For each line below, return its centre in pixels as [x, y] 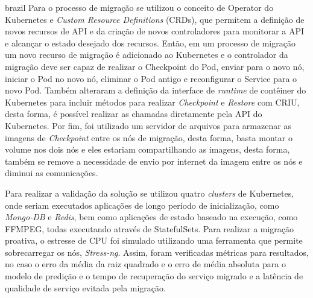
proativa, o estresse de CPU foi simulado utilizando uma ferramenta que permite [154, 240]
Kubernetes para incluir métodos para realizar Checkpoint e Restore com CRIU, [152, 102]
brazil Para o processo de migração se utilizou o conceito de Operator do [139, 7]
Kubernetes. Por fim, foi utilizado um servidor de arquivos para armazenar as [148, 125]
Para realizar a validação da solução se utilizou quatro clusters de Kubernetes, [150, 193]
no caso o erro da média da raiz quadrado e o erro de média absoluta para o [145, 264]
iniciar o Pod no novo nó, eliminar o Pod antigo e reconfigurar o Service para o [151, 78]
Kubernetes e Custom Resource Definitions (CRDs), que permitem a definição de [155, 19]
